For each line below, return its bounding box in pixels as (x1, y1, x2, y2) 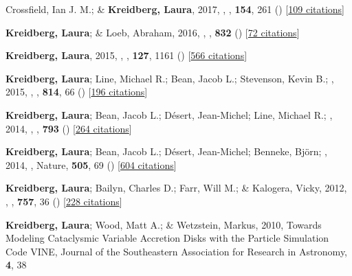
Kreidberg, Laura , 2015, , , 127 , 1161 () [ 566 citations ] (5, 48, 247, 62)
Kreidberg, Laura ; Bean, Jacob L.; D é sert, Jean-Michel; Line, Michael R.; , (5, 107, 333, 122)
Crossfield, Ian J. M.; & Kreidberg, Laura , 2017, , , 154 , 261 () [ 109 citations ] (5, 2, 345, 16)
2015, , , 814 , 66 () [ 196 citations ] (5, 84, 148, 99)
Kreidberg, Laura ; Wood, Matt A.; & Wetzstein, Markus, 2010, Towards (5, 217, 322, 231)
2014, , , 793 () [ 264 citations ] (5, 121, 132, 135)
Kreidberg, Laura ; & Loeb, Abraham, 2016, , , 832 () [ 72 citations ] (5, 25, 300, 39)
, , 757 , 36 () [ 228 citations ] (5, 194, 122, 208)
